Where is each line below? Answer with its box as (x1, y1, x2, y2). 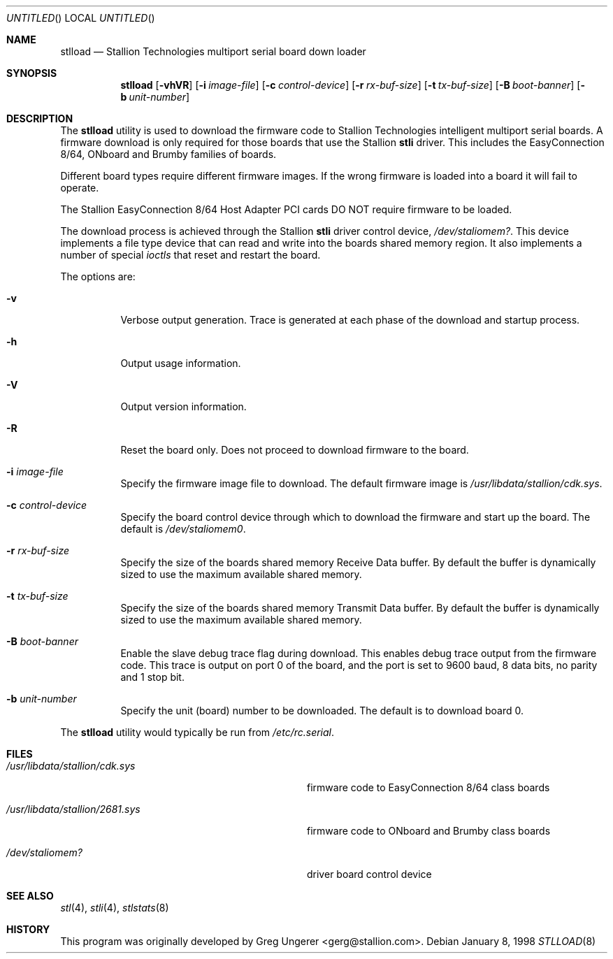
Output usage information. (120, 357, 241, 369)
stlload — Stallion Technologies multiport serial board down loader (60, 45, 366, 57)
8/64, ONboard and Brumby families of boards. (60, 148, 277, 160)
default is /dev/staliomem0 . (120, 523, 246, 535)
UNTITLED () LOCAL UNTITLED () (6, 12, 155, 24)
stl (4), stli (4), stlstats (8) (60, 902, 169, 914)
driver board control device (307, 868, 432, 880)
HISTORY (6, 923, 50, 935)
